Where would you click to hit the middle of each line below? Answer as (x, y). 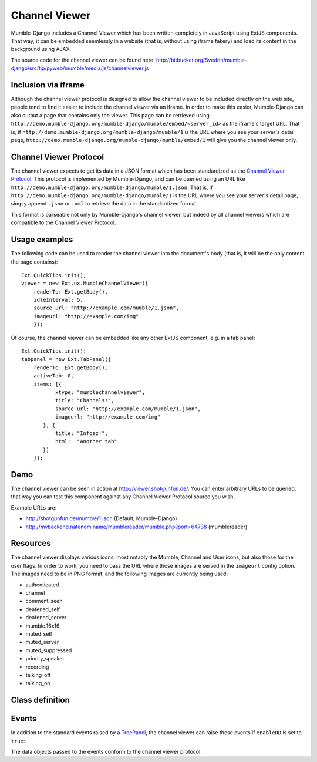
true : (18, 741)
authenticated (42, 585)
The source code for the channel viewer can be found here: (83, 60)
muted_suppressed (49, 650)
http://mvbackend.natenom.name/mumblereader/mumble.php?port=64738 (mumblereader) (136, 527)
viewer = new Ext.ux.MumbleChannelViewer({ (85, 284)
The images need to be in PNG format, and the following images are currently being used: (119, 574)
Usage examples (42, 240)
